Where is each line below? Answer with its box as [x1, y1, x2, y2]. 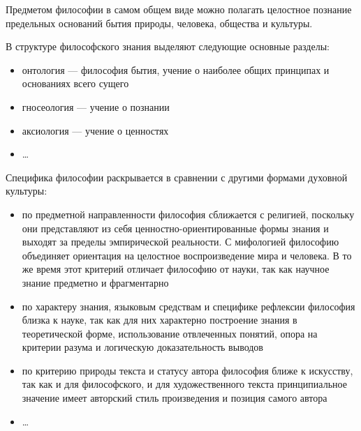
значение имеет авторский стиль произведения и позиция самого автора [22, 391, 327, 405]
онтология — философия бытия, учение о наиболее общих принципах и [22, 62, 330, 77]
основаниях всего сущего [22, 76, 129, 91]
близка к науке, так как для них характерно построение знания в [22, 312, 297, 327]
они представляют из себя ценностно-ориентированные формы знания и [22, 220, 329, 235]
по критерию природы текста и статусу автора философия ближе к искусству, [22, 363, 353, 377]
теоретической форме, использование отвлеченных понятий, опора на [22, 326, 318, 340]
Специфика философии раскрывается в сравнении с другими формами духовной [6, 169, 348, 184]
